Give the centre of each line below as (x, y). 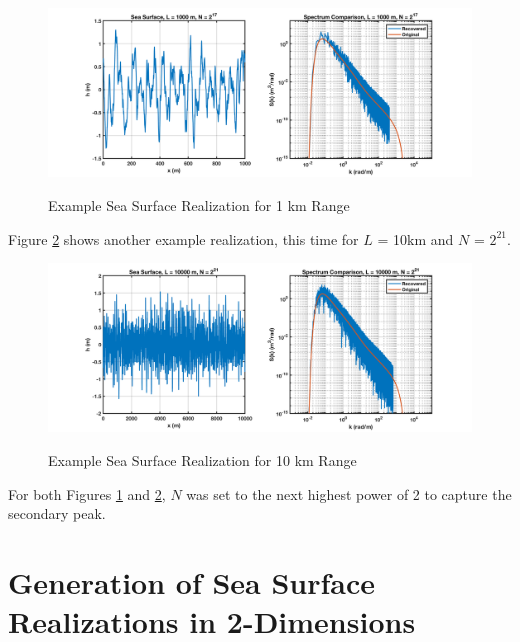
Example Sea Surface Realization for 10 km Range (202, 460)
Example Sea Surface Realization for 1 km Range (199, 204)
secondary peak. (57, 513)
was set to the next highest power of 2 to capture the (349, 493)
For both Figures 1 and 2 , (87, 493)
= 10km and (415, 238)
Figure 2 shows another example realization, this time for (183, 238)
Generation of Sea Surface (192, 582)
